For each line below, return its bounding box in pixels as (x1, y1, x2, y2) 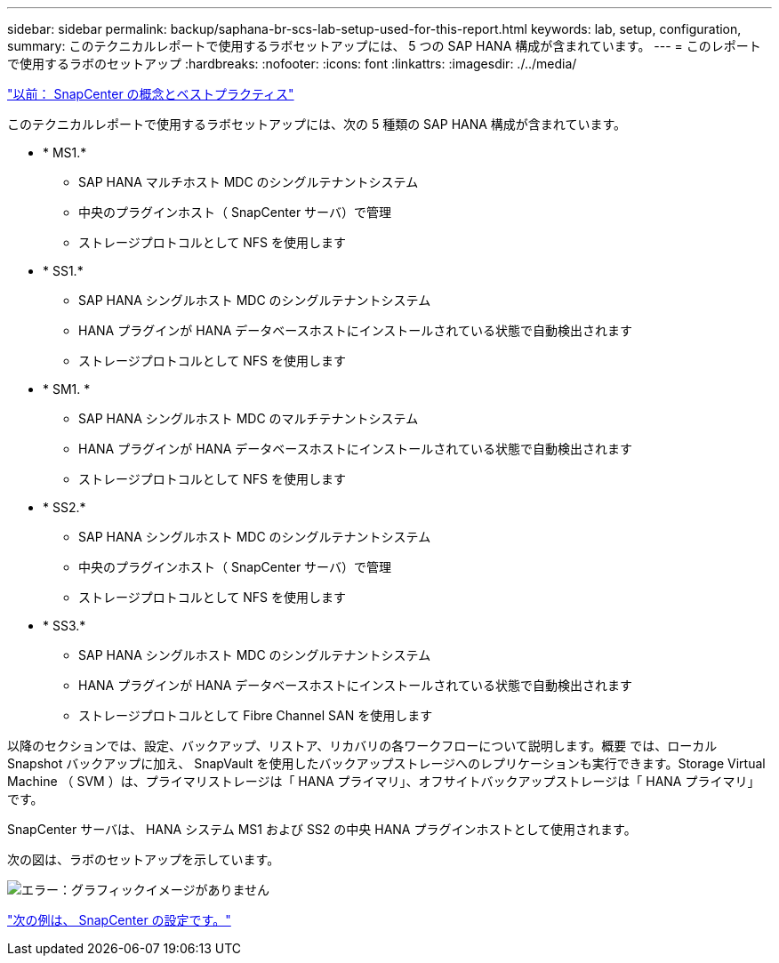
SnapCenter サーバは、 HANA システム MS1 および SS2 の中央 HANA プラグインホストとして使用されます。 (7, 822, 637, 837)
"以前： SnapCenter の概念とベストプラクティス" (7, 86, 294, 101)
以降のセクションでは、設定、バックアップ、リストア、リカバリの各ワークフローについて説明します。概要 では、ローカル (7, 738, 718, 753)
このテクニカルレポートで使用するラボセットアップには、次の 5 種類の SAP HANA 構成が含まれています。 (7, 116, 627, 132)
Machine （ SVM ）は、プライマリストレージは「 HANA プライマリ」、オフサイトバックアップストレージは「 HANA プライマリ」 (7, 774, 760, 789)
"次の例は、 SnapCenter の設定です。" (7, 912, 231, 927)
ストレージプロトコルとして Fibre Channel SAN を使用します (78, 708, 433, 723)
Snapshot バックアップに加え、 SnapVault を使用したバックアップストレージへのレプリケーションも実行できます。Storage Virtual (7, 756, 766, 771)
